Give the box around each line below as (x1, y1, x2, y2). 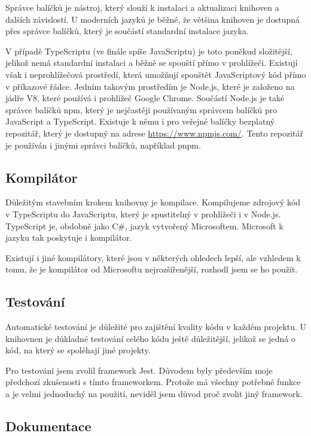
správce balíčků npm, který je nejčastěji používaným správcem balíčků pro (5, 103, 278, 116)
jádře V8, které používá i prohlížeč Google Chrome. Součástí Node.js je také (5, 92, 285, 104)
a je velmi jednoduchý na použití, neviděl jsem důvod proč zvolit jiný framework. (5, 387, 303, 400)
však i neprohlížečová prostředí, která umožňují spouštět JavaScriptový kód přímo (5, 68, 306, 80)
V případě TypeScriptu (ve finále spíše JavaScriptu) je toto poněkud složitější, (5, 44, 292, 57)
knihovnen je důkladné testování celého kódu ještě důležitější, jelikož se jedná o (5, 332, 295, 344)
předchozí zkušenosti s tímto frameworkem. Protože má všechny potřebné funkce (5, 376, 301, 388)
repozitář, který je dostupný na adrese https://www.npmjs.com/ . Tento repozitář (5, 126, 303, 139)
